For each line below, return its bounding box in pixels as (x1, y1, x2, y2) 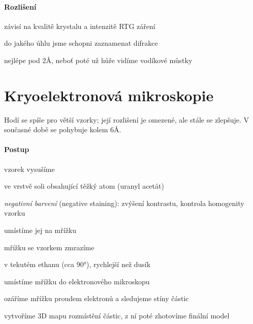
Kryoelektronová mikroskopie (4, 84, 214, 105)
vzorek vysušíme (4, 163, 55, 174)
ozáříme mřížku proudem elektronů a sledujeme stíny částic (4, 293, 189, 304)
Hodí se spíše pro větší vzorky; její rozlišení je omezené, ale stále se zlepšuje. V (4, 114, 249, 125)
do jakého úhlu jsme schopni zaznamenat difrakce (4, 38, 158, 48)
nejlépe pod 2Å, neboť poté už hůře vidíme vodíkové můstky (4, 54, 193, 65)
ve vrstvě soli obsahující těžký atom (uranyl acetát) (4, 181, 164, 191)
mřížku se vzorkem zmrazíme (4, 242, 94, 252)
